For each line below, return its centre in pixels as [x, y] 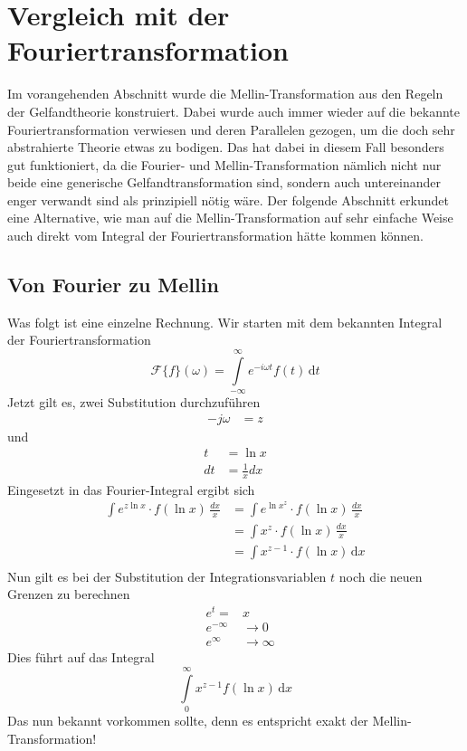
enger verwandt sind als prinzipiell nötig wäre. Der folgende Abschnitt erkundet [228, 200]
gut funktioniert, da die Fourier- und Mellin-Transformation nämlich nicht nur [224, 164]
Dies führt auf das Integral [81, 657]
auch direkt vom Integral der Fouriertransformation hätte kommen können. [215, 236]
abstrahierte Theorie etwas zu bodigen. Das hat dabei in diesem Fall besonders [226, 147]
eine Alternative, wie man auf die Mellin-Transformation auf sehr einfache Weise [230, 218]
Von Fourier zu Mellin [113, 285]
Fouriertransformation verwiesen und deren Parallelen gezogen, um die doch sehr [231, 129]
